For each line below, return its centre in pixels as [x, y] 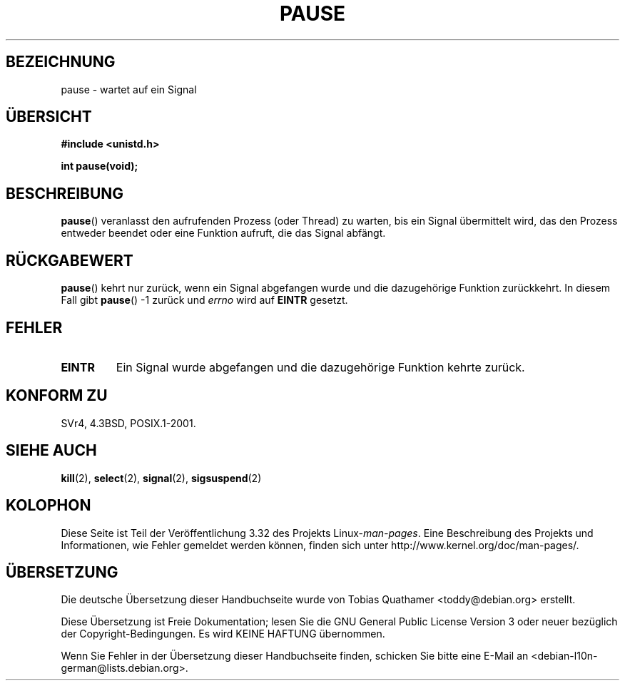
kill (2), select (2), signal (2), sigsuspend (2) [161, 478]
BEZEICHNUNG [61, 62]
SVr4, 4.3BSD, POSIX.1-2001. [128, 423]
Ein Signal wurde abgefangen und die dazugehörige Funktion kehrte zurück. [320, 367]
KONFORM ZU [57, 396]
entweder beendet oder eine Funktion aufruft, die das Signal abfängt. [223, 233]
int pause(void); [100, 166]
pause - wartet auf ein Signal [129, 89]
